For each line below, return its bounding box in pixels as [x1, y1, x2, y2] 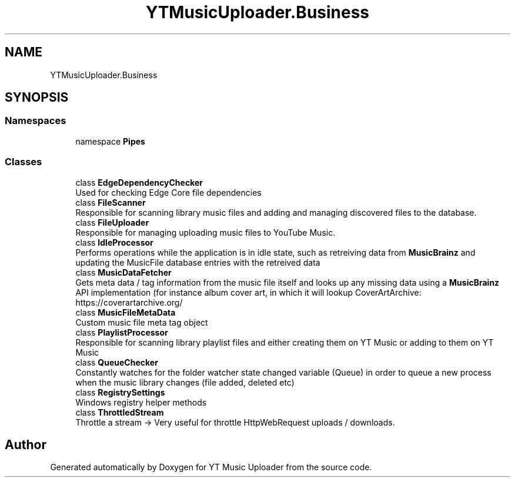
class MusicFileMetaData [75, 307, 176, 317]
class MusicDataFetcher [75, 267, 172, 277]
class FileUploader [75, 217, 149, 227]
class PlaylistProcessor [75, 327, 168, 337]
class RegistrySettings [75, 387, 165, 397]
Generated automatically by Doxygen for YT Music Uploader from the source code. [50, 462, 372, 473]
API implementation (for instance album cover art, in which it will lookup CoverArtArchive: [75, 287, 422, 297]
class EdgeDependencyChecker [75, 177, 203, 188]
